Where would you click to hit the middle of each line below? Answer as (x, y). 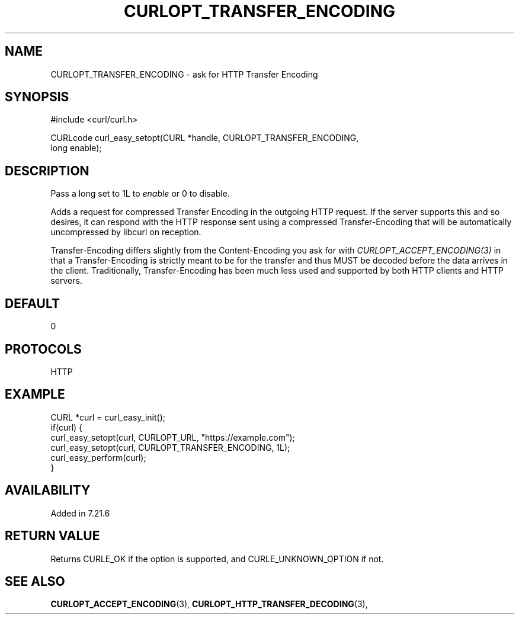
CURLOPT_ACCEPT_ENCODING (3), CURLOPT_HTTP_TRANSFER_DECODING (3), (209, 604)
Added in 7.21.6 (80, 513)
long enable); (76, 148)
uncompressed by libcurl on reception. (126, 232)
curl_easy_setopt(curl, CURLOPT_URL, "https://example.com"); (173, 437)
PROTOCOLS (43, 349)
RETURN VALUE (52, 536)
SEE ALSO (35, 581)
